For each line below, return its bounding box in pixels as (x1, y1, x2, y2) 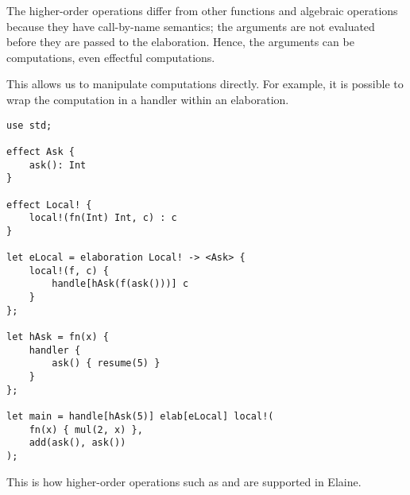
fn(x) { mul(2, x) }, (29, 423, 143, 435)
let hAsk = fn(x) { (6, 331, 109, 343)
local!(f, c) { (29, 265, 109, 277)
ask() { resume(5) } (52, 358, 161, 369)
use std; (6, 119, 52, 131)
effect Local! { (6, 199, 92, 211)
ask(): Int (29, 159, 87, 171)
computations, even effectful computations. (6, 48, 215, 65)
